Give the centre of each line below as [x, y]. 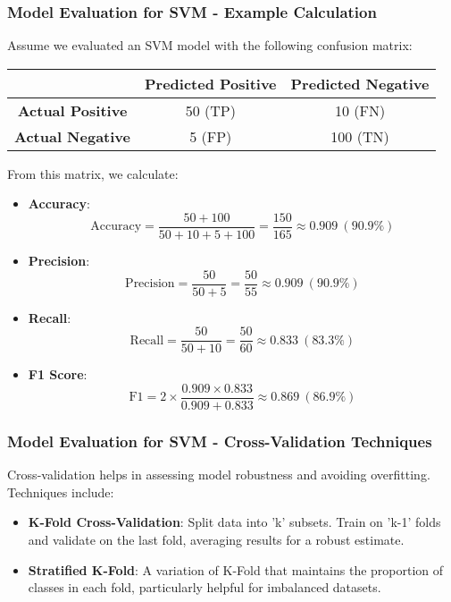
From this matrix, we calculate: [93, 173]
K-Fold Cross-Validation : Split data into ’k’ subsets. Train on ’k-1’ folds [234, 522]
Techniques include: [61, 492]
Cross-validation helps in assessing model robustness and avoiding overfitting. [219, 475]
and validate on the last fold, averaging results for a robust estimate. [216, 540]
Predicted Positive [210, 83]
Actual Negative [72, 136]
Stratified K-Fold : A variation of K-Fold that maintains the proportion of [236, 569]
